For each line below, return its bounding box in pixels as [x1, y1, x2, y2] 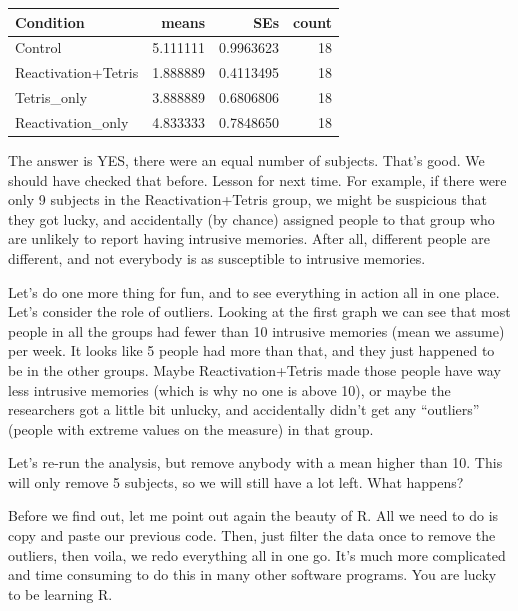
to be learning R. [8, 583, 113, 604]
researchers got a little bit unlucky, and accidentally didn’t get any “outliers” [8, 399, 480, 420]
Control [15, 37, 62, 58]
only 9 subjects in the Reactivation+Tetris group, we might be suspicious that [8, 189, 488, 210]
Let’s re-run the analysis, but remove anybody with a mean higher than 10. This [8, 452, 503, 473]
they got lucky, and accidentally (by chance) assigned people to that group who [8, 208, 495, 229]
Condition [15, 11, 85, 32]
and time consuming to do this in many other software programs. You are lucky [8, 564, 497, 585]
